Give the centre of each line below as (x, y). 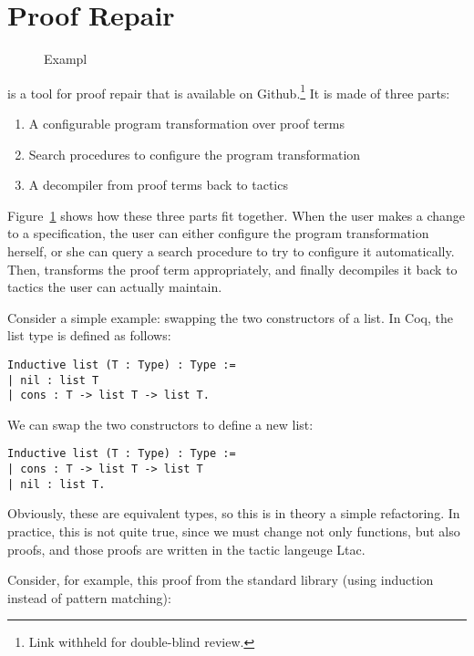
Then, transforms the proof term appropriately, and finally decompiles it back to (232, 269)
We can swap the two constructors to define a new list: (160, 424)
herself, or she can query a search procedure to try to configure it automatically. (231, 250)
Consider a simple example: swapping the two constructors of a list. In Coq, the (230, 317)
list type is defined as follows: (89, 335)
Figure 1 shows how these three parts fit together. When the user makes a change (237, 215)
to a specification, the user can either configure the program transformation (218, 233)
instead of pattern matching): (89, 597)
